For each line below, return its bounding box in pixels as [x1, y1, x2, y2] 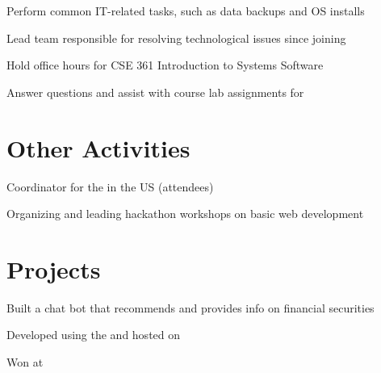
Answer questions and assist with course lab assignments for [6, 83, 304, 100]
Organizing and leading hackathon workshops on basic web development [6, 205, 364, 222]
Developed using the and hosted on [6, 326, 181, 343]
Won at [6, 354, 44, 370]
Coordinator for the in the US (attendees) [6, 178, 214, 195]
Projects [6, 252, 101, 285]
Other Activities [6, 131, 190, 164]
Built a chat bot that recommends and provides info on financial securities [6, 299, 375, 316]
